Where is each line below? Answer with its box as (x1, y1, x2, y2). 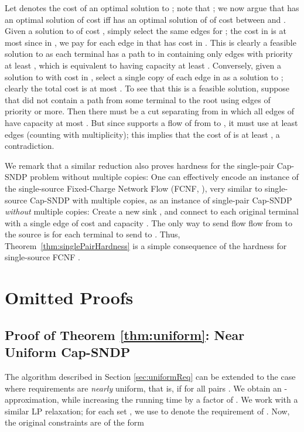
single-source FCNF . (5, 251, 80, 263)
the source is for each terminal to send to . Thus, (5, 228, 180, 240)
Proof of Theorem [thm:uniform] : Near (5, 325, 245, 343)
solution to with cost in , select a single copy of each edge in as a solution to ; (5, 70, 283, 83)
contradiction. (5, 140, 54, 152)
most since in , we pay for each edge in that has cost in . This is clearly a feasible (5, 36, 296, 48)
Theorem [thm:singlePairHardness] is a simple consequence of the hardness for (5, 239, 287, 251)
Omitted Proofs (5, 285, 134, 309)
